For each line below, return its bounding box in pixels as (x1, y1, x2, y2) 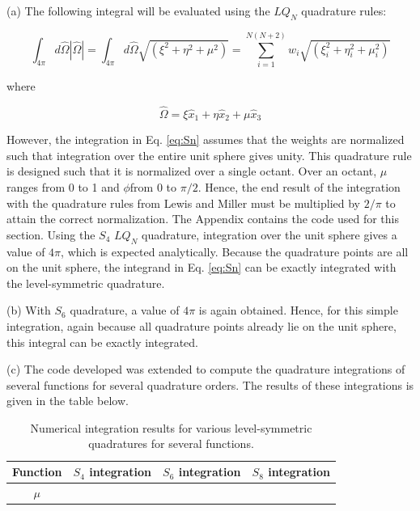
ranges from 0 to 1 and (6, 178, 120, 195)
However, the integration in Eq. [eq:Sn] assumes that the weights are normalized (6, 131, 405, 148)
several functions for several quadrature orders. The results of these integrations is (6, 376, 414, 393)
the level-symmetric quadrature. (6, 274, 165, 291)
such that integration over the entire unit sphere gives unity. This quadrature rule (6, 146, 412, 163)
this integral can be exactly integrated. (6, 333, 198, 350)
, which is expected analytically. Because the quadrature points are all (61, 243, 409, 260)
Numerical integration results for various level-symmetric (30, 419, 312, 436)
